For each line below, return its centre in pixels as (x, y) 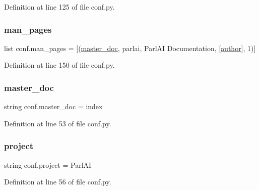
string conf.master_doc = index (53, 106)
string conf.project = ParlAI (48, 164)
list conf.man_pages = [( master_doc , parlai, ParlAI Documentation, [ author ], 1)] (130, 48)
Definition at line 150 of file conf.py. (59, 65)
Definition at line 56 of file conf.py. (58, 182)
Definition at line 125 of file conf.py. (59, 7)
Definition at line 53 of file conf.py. (58, 123)
